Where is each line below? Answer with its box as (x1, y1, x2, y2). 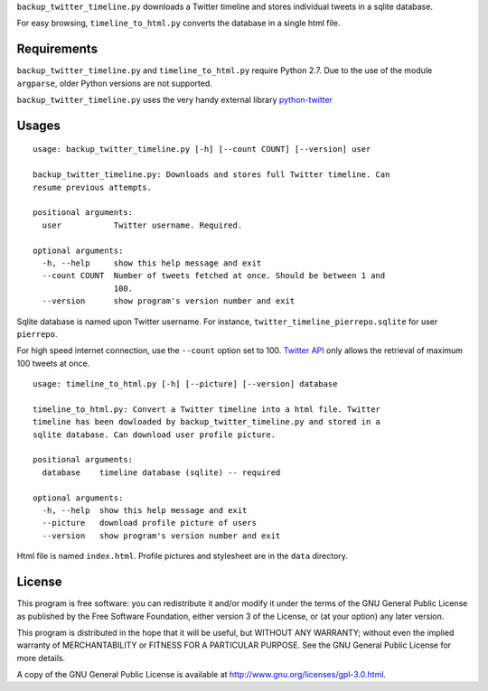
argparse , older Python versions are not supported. (16, 78, 212, 89)
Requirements (16, 42, 99, 57)
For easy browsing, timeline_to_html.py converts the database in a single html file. (16, 18, 341, 29)
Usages (16, 117, 61, 133)
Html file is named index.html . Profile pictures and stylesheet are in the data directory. (16, 551, 348, 562)
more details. (16, 652, 66, 663)
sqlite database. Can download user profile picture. (33, 429, 276, 440)
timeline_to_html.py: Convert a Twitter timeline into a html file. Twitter (33, 404, 381, 415)
